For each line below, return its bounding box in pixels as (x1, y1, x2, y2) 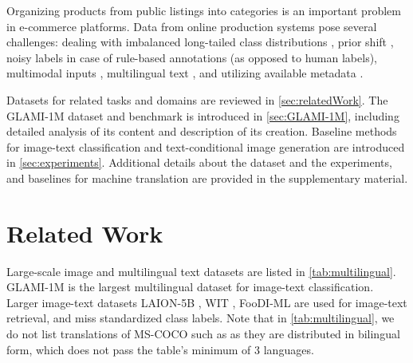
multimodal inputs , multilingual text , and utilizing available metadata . (6, 65, 364, 81)
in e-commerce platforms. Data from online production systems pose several (6, 18, 377, 34)
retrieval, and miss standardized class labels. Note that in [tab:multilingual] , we (6, 310, 395, 326)
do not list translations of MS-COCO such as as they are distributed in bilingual (6, 326, 400, 342)
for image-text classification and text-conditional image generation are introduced (6, 138, 405, 155)
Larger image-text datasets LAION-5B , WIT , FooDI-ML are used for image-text (6, 294, 407, 310)
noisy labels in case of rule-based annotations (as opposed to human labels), (6, 49, 377, 65)
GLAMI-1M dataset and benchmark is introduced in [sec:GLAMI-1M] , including (6, 107, 399, 124)
